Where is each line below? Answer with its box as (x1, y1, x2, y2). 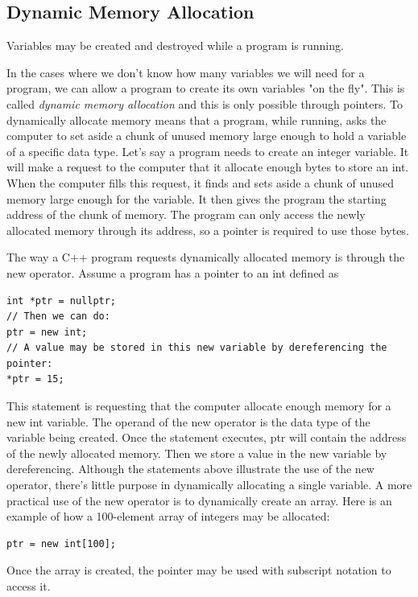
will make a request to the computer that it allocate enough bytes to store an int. (6, 159, 409, 175)
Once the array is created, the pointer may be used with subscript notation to (6, 562, 391, 578)
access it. (6, 578, 51, 595)
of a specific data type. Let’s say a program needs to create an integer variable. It (6, 142, 409, 159)
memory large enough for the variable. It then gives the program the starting (6, 190, 387, 207)
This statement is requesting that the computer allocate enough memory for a (6, 397, 391, 414)
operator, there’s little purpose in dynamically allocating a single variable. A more (6, 476, 412, 493)
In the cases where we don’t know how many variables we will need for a (6, 64, 365, 80)
